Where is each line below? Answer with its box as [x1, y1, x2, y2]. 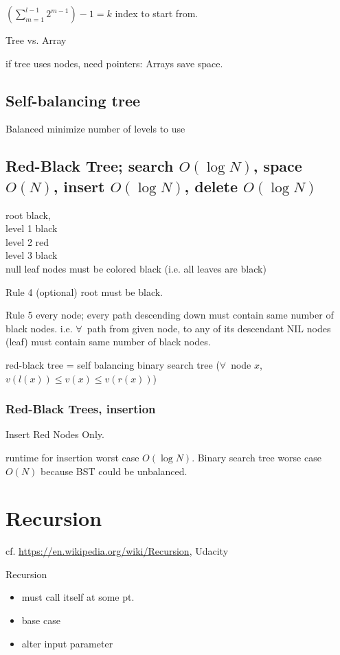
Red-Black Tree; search [5, 155, 174, 176]
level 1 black [5, 221, 58, 235]
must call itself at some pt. [21, 590, 135, 604]
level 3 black [5, 248, 58, 262]
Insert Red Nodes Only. [5, 427, 104, 441]
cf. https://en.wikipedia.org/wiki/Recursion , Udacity [5, 544, 229, 558]
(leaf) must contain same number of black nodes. [5, 334, 211, 349]
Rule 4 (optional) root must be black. [5, 284, 163, 299]
